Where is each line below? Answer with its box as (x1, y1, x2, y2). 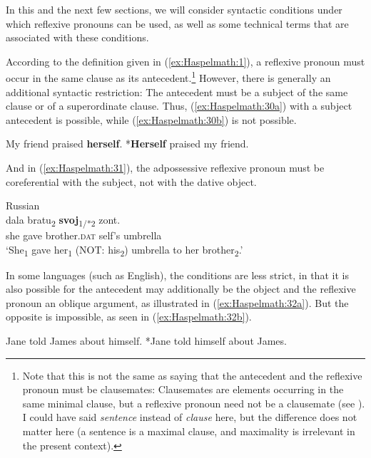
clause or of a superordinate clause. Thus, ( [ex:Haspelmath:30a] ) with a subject (6, 98, 352, 113)
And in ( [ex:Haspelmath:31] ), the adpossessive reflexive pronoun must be (6, 160, 325, 175)
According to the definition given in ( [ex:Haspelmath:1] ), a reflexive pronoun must (6, 53, 365, 68)
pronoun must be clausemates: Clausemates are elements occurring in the (22, 382, 344, 397)
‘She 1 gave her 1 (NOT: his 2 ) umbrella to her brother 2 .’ (6, 241, 243, 259)
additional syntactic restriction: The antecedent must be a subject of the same (6, 84, 348, 99)
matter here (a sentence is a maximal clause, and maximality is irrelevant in (22, 423, 355, 438)
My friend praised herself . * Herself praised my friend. (6, 136, 249, 151)
